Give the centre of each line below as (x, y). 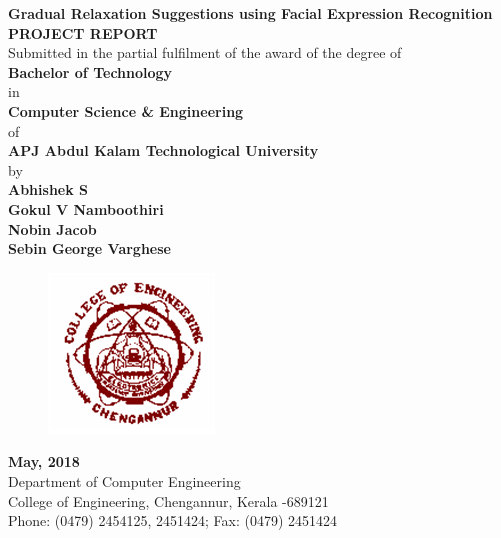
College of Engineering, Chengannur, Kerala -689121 (168, 500)
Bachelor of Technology (90, 71)
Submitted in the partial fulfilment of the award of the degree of (205, 52)
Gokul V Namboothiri (86, 208)
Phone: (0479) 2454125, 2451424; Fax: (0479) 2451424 (173, 520)
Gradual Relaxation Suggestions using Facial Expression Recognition (250, 13)
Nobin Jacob (52, 228)
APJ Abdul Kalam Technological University (163, 150)
